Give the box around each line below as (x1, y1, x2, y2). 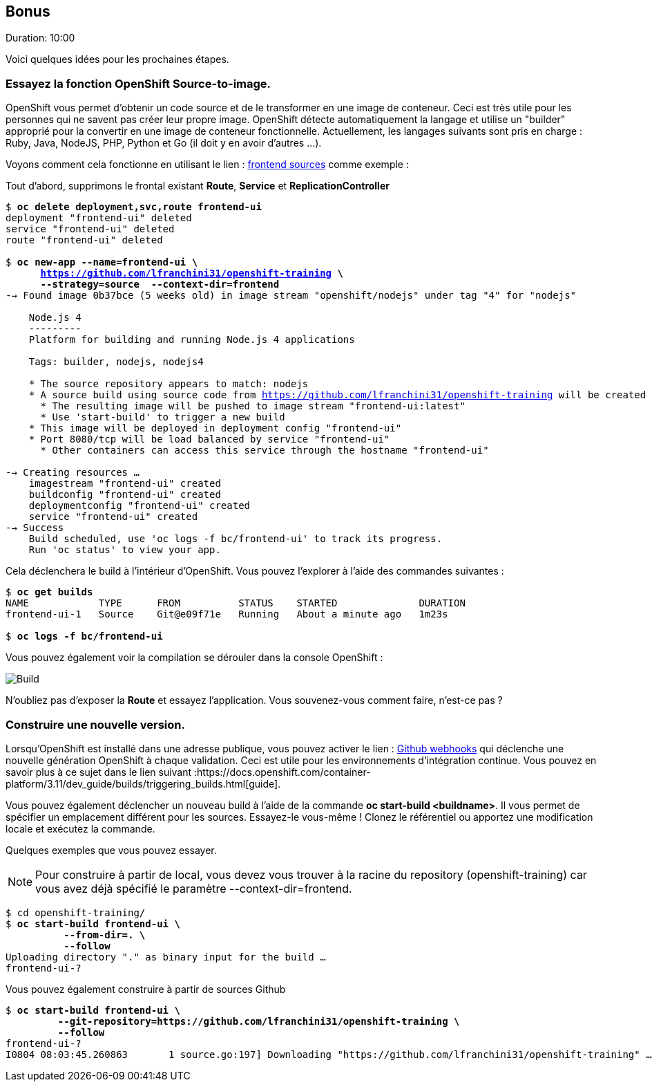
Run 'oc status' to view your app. (28, 544, 221, 556)
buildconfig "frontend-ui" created (28, 489, 221, 501)
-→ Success (6, 522, 64, 534)
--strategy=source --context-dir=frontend (40, 279, 280, 290)
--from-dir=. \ (64, 929, 146, 940)
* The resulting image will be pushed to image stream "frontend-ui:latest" (40, 400, 466, 412)
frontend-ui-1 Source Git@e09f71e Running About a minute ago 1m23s (6, 608, 448, 620)
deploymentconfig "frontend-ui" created (28, 500, 251, 512)
